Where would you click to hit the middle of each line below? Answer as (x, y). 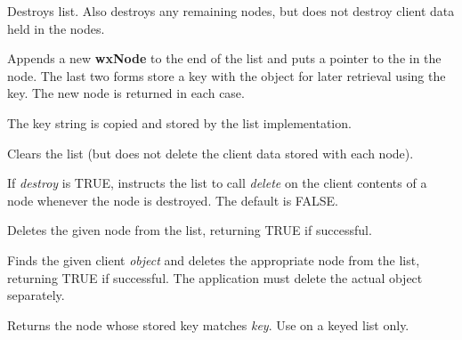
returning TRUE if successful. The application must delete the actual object (215, 277)
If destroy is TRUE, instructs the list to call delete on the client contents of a (217, 183)
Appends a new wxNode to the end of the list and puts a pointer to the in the (224, 58)
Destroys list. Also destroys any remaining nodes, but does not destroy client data (231, 11)
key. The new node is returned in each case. (126, 93)
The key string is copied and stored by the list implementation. (179, 122)
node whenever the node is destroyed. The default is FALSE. (173, 200)
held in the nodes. (56, 28)
